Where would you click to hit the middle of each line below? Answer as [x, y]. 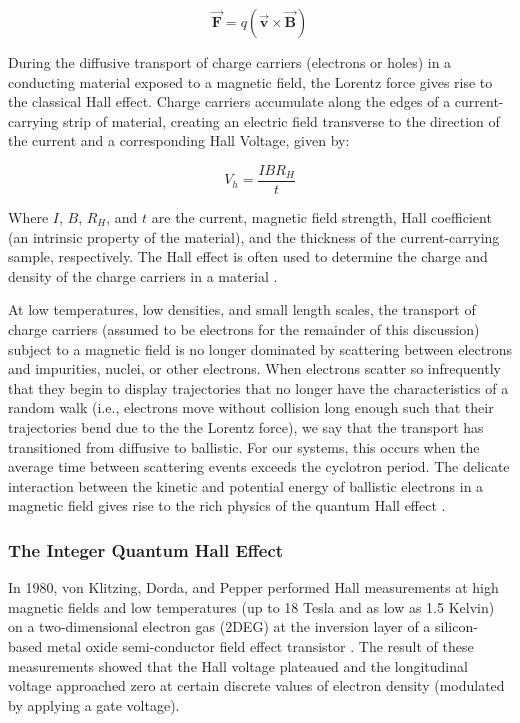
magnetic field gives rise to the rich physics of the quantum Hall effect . [227, 505]
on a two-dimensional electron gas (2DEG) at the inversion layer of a [219, 626]
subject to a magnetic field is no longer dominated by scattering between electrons [260, 348]
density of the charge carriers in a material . [143, 275]
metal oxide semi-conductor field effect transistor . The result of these [260, 645]
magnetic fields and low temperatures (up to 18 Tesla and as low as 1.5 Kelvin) [251, 606]
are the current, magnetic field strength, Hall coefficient [321, 217]
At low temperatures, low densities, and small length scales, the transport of [242, 309]
